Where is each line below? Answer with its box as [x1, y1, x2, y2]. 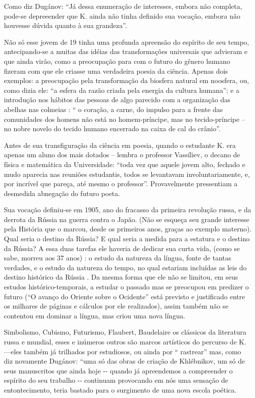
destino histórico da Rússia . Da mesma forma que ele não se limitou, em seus [4, 272, 238, 282]
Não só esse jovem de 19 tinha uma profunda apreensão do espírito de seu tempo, [4, 36, 249, 47]
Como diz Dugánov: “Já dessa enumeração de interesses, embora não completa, [4, 1, 242, 11]
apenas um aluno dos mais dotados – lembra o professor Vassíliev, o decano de [4, 149, 240, 160]
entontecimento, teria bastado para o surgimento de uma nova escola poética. [4, 384, 237, 395]
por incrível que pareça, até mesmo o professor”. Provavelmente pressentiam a [4, 178, 238, 189]
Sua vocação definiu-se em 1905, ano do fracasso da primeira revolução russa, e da [4, 204, 251, 215]
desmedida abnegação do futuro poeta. [4, 188, 120, 198]
